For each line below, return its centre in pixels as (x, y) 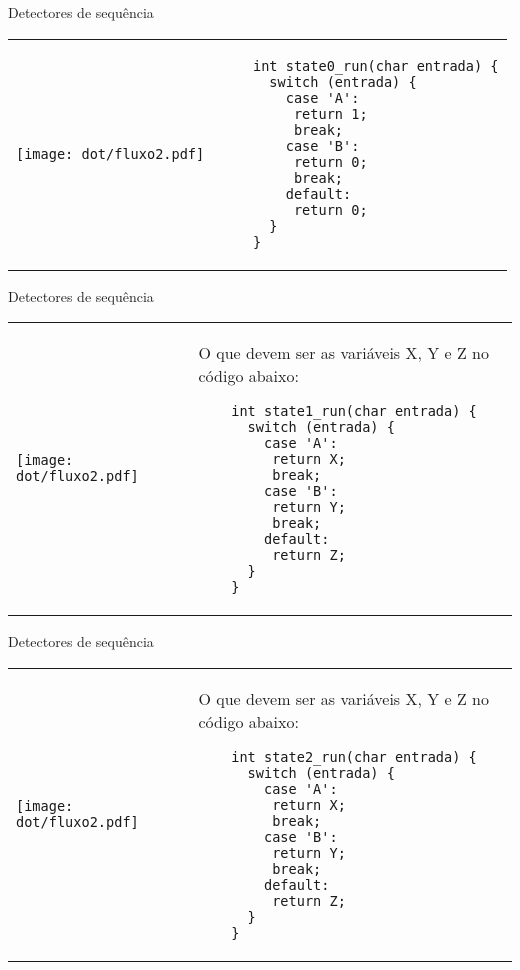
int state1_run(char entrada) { (354, 411)
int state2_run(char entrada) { (354, 756)
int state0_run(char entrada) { (376, 65)
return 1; (330, 113)
